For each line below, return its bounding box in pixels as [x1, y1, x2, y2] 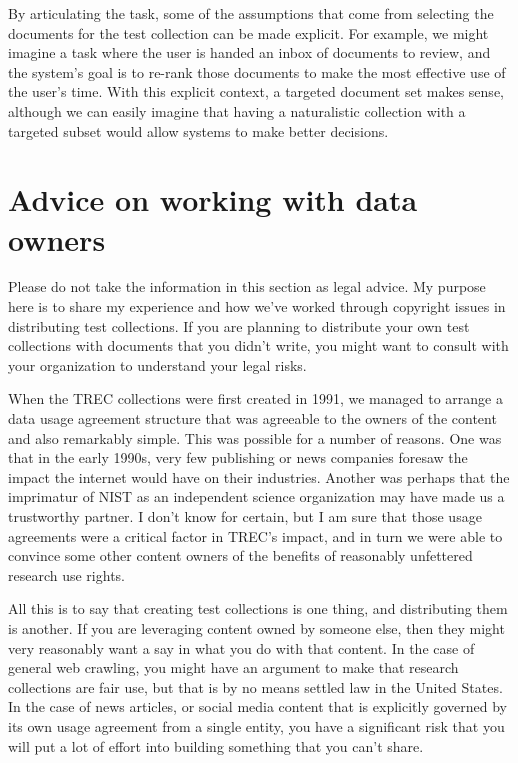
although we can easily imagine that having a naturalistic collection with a [8, 100, 466, 121]
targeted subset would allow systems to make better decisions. [8, 120, 389, 141]
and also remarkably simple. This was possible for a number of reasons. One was [8, 427, 502, 448]
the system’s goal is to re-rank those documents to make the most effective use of [8, 61, 506, 82]
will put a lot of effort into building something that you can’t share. [8, 735, 424, 756]
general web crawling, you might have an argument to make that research [8, 657, 459, 678]
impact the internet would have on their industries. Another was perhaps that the [8, 466, 510, 487]
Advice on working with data [8, 179, 418, 220]
